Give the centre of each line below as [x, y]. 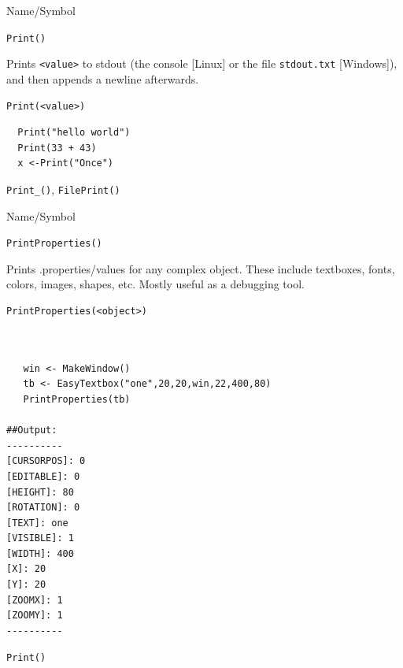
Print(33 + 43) [57, 148]
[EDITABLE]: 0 [43, 476]
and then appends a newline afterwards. [103, 78]
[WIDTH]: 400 [40, 553]
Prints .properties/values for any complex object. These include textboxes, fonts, [201, 268]
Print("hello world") [74, 133]
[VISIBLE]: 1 [40, 538]
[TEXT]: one [37, 523]
